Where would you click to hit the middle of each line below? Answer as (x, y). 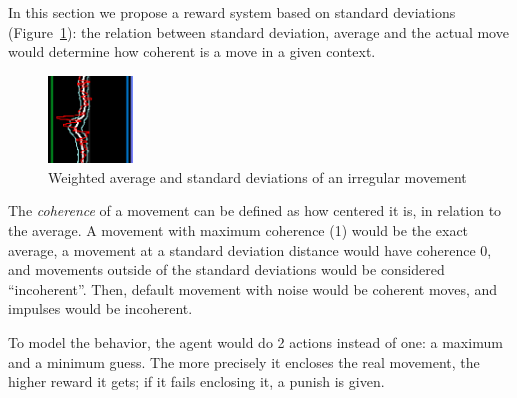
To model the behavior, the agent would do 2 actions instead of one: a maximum (255, 341)
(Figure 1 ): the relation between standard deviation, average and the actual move (258, 31)
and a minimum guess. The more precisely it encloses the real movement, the (244, 361)
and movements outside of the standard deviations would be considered (226, 269)
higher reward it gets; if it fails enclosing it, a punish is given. (196, 381)
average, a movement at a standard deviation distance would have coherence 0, (250, 249)
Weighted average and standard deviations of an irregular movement (257, 176)
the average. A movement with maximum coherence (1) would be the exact (238, 229)
